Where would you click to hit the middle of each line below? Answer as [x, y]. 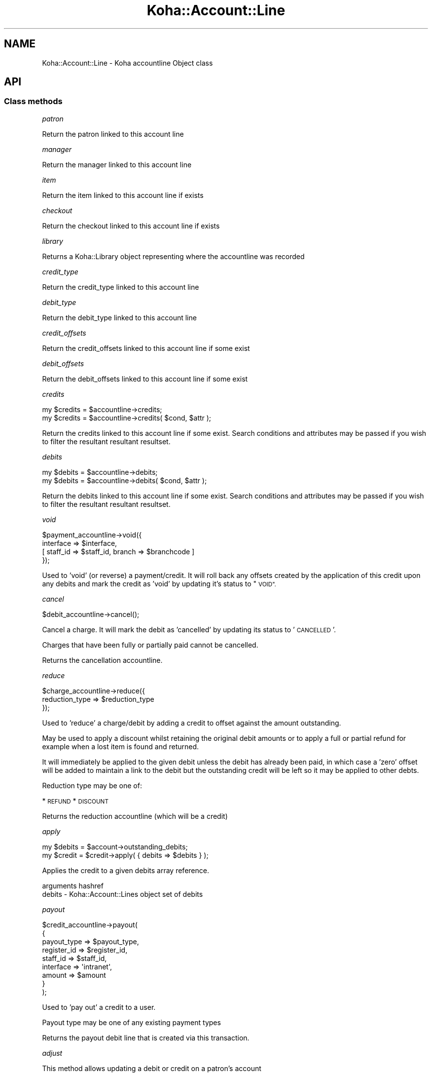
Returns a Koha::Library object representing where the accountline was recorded [173, 256]
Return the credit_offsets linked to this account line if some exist [146, 348]
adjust [52, 1053]
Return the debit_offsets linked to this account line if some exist [145, 379]
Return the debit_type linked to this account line [119, 317]
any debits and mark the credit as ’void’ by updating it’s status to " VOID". [159, 583]
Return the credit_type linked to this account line [121, 287]
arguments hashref [73, 885]
